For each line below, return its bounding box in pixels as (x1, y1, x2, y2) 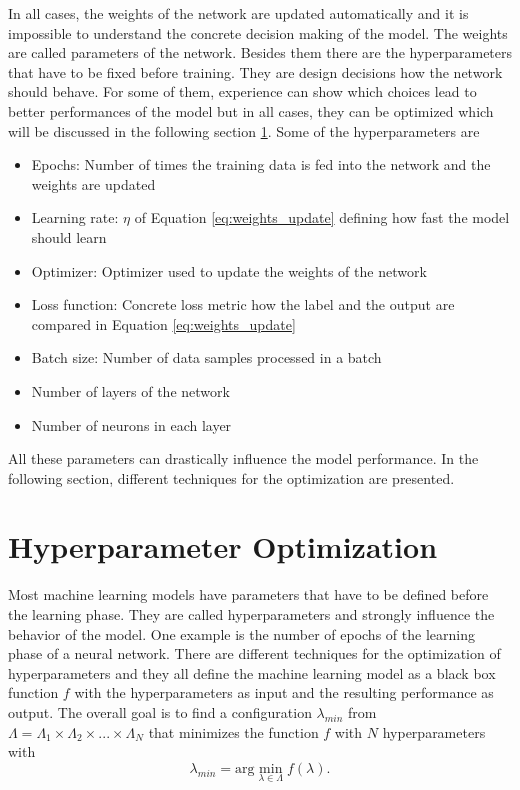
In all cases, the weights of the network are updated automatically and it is (8, 3, 469, 23)
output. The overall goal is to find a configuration (8, 701, 312, 722)
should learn (31, 226, 107, 247)
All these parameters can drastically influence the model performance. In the (8, 448, 479, 469)
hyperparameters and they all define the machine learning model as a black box (8, 662, 496, 683)
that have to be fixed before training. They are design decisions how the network (8, 61, 503, 82)
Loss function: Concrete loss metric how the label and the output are (31, 294, 455, 315)
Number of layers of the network (31, 380, 230, 401)
